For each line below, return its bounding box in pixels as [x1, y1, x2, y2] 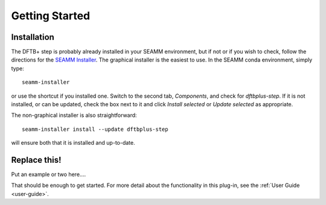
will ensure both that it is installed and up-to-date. [11, 139, 135, 147]
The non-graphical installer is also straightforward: [11, 112, 137, 119]
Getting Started [11, 9, 91, 22]
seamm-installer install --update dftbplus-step [22, 125, 168, 133]
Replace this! [11, 155, 62, 165]
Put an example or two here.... [11, 171, 86, 178]
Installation [11, 32, 54, 42]
